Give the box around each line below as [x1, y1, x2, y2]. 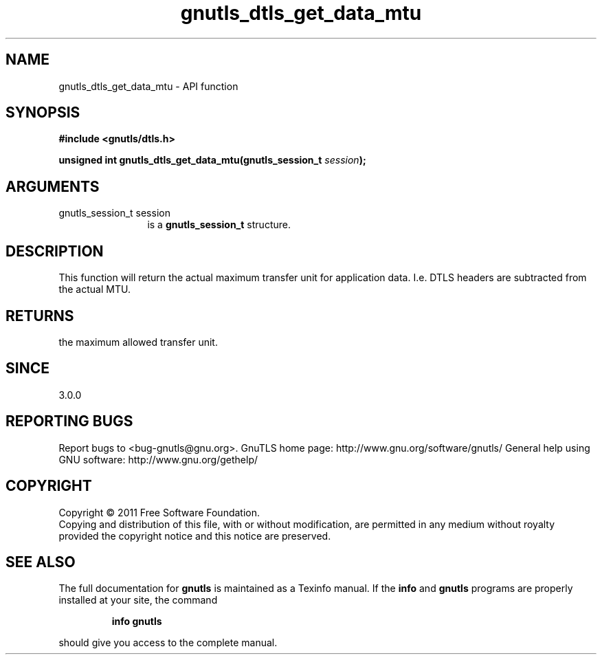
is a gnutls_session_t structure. [147, 219, 291, 231]
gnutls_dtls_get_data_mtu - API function [58, 80, 238, 92]
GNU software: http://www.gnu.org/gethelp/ [58, 453, 258, 465]
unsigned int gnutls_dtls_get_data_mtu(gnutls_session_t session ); [58, 154, 366, 166]
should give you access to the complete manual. [58, 637, 278, 649]
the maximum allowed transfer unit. [58, 335, 218, 348]
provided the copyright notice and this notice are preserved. [58, 529, 331, 542]
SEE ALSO [5, 553, 76, 571]
